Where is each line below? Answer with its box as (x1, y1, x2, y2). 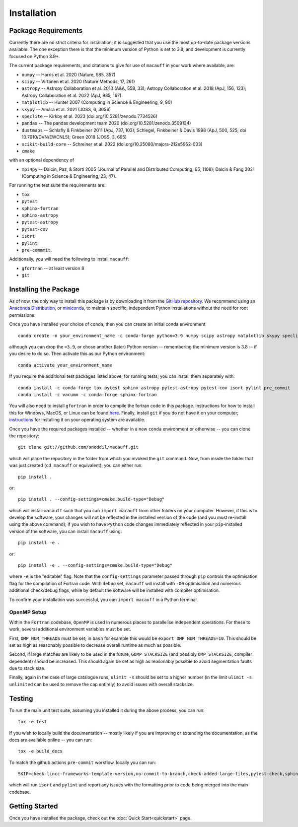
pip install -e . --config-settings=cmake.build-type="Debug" (18, 562, 173, 568)
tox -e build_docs (18, 749, 63, 754)
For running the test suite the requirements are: (9, 182, 106, 188)
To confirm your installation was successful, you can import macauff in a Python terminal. (9, 596, 198, 603)
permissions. (9, 312, 36, 318)
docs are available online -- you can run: (9, 737, 92, 743)
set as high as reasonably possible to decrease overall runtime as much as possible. (9, 642, 181, 648)
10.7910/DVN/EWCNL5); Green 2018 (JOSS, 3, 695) (21, 134, 127, 140)
